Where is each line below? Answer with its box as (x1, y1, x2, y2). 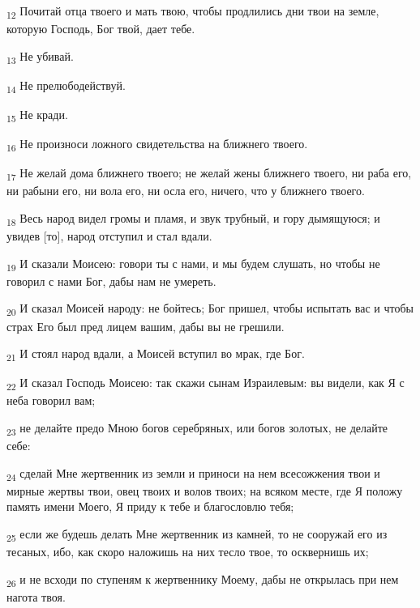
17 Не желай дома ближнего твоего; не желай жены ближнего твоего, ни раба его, (6, 164, 412, 184)
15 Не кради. (6, 105, 68, 125)
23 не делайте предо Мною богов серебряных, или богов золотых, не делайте (6, 419, 388, 438)
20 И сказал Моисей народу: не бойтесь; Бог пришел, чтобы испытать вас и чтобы (6, 300, 414, 319)
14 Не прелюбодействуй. (6, 76, 126, 96)
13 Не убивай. (6, 47, 74, 66)
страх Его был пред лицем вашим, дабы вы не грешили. (6, 317, 285, 334)
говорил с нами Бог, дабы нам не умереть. (6, 272, 216, 289)
